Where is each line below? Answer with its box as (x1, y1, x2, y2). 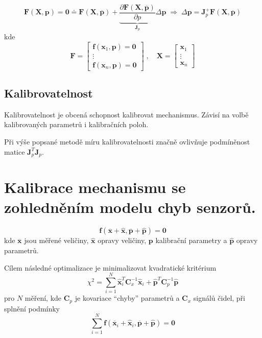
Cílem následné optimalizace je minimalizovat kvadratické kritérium (4, 262, 217, 273)
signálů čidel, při (193, 293, 246, 303)
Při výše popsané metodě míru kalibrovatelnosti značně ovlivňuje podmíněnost (4, 136, 250, 147)
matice (4, 146, 25, 157)
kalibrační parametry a (155, 235, 227, 246)
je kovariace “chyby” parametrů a (75, 293, 180, 303)
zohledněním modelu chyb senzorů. (4, 197, 256, 218)
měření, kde (25, 293, 62, 303)
